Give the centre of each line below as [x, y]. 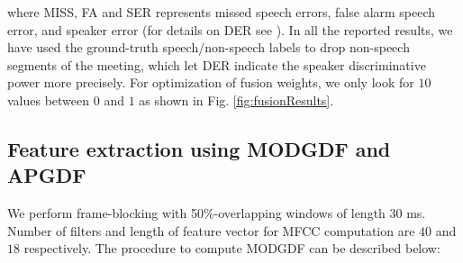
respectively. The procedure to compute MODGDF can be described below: [232, 248]
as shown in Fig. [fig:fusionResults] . [236, 100]
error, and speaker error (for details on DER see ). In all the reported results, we [230, 29]
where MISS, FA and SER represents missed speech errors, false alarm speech [222, 12]
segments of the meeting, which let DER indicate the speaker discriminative [217, 64]
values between [49, 100]
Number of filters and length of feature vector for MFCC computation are [211, 230]
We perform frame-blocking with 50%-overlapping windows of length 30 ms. [217, 213]
